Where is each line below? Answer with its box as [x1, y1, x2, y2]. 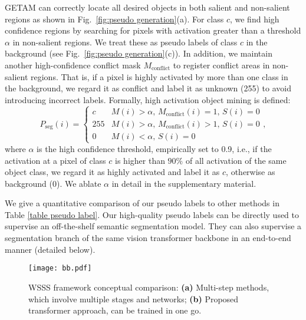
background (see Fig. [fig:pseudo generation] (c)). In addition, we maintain [5, 47, 272, 60]
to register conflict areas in [173, 58, 270, 71]
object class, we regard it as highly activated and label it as [5, 166, 220, 178]
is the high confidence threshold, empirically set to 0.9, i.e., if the [37, 142, 272, 154]
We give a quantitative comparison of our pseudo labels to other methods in [5, 197, 279, 209]
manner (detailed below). [5, 243, 96, 255]
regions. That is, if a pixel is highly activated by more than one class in [31, 70, 288, 83]
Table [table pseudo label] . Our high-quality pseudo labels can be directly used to [5, 208, 299, 220]
